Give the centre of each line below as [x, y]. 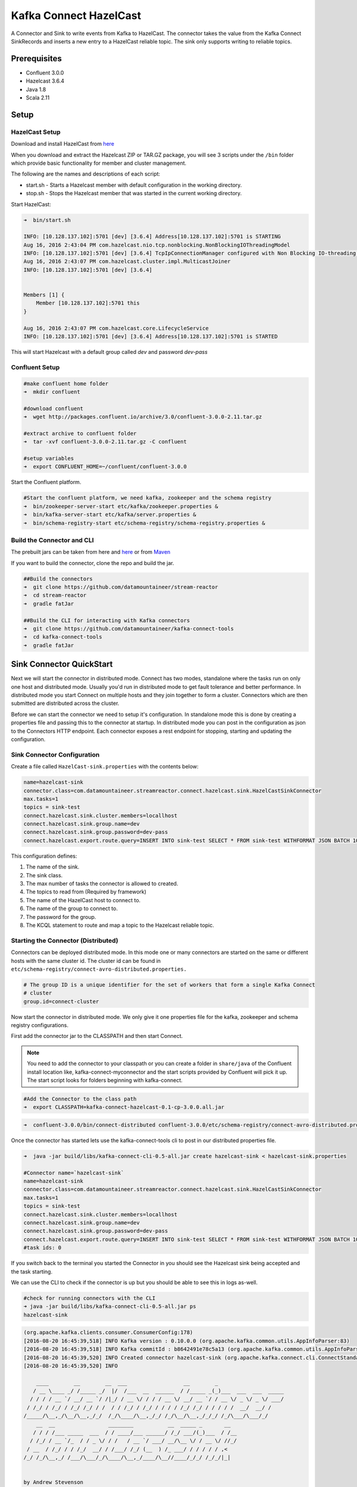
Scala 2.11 [38, 98]
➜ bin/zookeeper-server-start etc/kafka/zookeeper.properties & [121, 506]
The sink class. [44, 875]
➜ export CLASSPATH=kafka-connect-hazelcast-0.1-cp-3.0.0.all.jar [124, 1107]
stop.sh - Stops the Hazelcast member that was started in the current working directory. [134, 193]
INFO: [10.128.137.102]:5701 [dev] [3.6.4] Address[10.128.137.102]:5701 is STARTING [152, 237]
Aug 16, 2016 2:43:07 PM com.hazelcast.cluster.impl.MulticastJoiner [127, 261]
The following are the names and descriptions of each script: [86, 174]
